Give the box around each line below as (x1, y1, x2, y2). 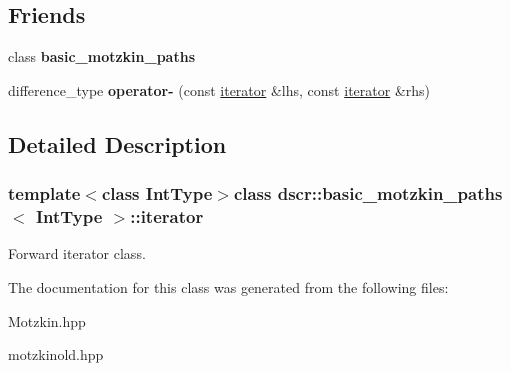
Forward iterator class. (8, 243, 146, 264)
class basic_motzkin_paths (8, 46, 196, 67)
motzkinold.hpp (8, 344, 104, 365)
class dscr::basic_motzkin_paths (233, 181, 503, 206)
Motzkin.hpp (8, 310, 86, 331)
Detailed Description (8, 128, 227, 159)
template (8, 181, 81, 206)
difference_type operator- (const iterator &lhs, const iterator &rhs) (8, 79, 431, 100)
